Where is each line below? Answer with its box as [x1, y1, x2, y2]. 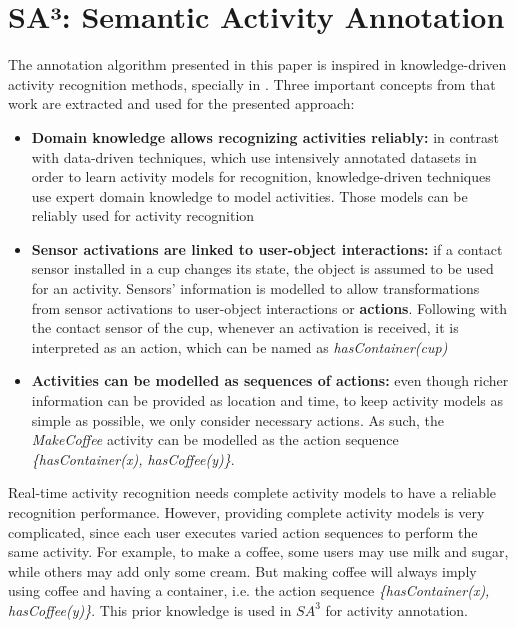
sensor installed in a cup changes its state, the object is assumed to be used [31, 258, 494, 279]
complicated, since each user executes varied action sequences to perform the [8, 521, 478, 542]
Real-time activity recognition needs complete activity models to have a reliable [8, 482, 497, 503]
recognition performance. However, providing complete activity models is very [8, 502, 485, 522]
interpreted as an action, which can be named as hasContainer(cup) [31, 336, 448, 357]
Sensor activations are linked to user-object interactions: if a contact [31, 238, 503, 259]
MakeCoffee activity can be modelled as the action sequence [31, 429, 399, 450]
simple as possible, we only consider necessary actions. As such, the [31, 409, 445, 430]
